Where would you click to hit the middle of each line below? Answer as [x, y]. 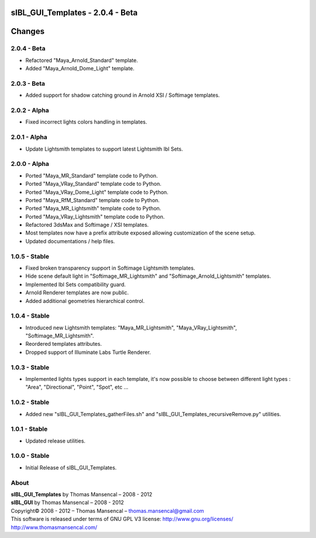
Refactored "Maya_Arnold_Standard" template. [82, 60]
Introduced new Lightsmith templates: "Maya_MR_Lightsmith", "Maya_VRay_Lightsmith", [131, 328]
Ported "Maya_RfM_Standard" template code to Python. [93, 200]
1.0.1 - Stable [29, 429]
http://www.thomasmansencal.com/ [54, 527]
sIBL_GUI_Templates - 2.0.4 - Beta [74, 13]
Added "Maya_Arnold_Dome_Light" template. [80, 69]
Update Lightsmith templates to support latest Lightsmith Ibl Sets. [104, 149]
